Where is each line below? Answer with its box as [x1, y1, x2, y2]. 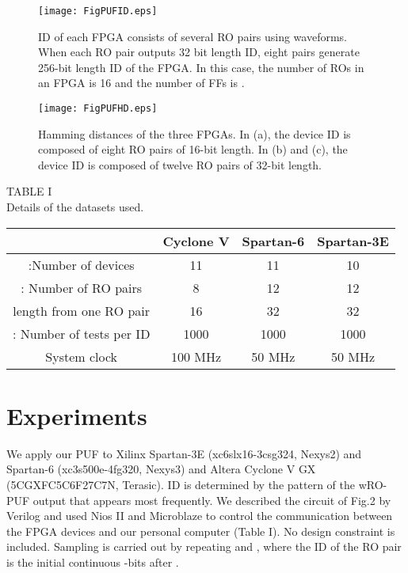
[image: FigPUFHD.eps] [38, 103, 158, 115]
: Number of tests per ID [13, 324, 151, 343]
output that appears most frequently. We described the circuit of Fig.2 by [32, 491, 391, 508]
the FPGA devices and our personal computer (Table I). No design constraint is [6, 522, 395, 539]
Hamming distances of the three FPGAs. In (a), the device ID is [38, 125, 351, 142]
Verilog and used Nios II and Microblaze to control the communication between [6, 507, 393, 524]
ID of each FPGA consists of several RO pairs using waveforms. [38, 28, 347, 44]
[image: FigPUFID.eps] [38, 6, 158, 17]
